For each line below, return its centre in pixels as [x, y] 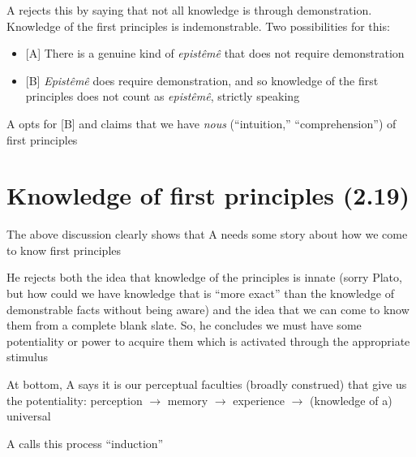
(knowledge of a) [351, 400]
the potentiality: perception [75, 400]
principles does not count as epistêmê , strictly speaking [163, 96]
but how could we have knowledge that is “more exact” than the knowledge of [201, 293]
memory [188, 400]
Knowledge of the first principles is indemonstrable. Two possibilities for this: [198, 26]
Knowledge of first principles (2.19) [208, 195]
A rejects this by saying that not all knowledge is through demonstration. [189, 10]
